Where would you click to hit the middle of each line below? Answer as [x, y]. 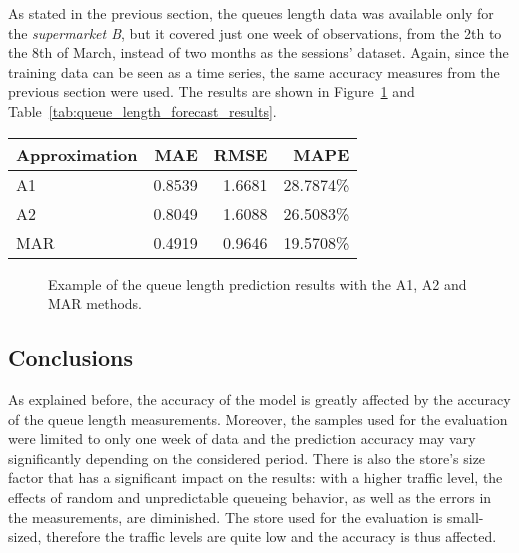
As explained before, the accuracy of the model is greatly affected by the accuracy [259, 398]
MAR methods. [95, 303]
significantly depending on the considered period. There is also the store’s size [247, 457]
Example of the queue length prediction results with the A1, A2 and [257, 283]
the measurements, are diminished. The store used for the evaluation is [225, 516]
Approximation [77, 154]
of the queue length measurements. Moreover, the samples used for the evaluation [258, 418]
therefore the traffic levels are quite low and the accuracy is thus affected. [271, 536]
